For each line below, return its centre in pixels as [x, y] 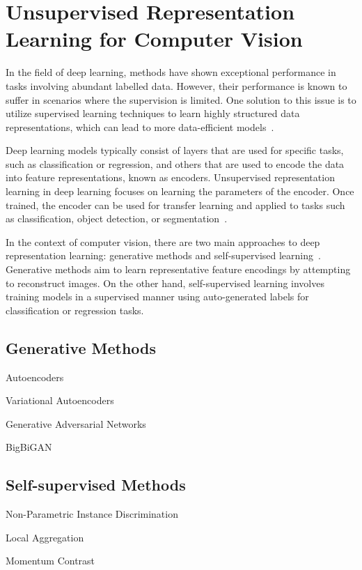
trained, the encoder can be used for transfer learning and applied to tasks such [175, 205]
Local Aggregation [45, 537]
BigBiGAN [29, 447]
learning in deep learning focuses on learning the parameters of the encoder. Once [180, 191]
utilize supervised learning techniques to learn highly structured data [153, 113]
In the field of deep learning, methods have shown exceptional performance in [171, 72]
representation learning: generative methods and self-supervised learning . [163, 255]
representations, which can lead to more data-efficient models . [140, 126]
